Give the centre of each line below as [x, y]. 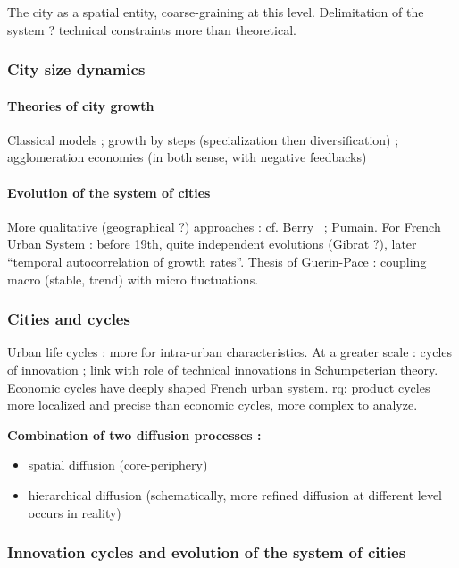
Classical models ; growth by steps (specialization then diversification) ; [203, 139]
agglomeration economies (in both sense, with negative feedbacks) [187, 157]
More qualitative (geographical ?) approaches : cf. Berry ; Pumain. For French [224, 226]
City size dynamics [76, 69]
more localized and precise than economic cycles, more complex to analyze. [213, 405]
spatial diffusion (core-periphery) [118, 465]
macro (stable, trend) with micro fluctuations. [133, 279]
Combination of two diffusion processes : [134, 434]
